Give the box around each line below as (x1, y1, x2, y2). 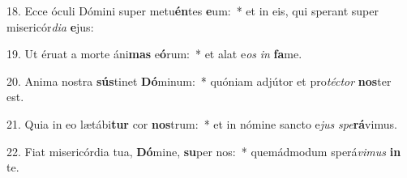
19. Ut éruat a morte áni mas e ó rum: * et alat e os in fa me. (6, 45, 302, 62)
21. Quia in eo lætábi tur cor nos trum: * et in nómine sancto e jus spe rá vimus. (6, 115, 397, 132)
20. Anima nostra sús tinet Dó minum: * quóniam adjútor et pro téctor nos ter (6, 72, 392, 89)
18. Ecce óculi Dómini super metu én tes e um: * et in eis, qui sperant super (6, 2, 379, 19)
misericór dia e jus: (6, 18, 94, 35)
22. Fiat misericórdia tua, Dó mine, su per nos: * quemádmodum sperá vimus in (6, 142, 401, 159)
